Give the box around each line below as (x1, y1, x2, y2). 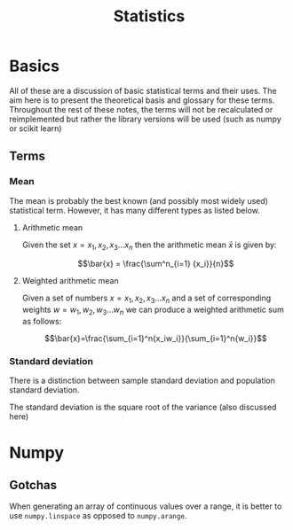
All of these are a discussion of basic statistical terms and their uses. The (9, 85, 277, 96)
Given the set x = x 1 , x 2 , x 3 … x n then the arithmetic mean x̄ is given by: (21, 239, 277, 252)
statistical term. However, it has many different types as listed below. (9, 205, 260, 215)
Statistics (113, 6, 186, 27)
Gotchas (9, 477, 58, 493)
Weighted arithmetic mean (21, 276, 119, 286)
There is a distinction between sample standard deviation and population (9, 375, 275, 386)
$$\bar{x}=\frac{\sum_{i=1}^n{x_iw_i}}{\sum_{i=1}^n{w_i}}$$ (44, 333, 267, 344)
